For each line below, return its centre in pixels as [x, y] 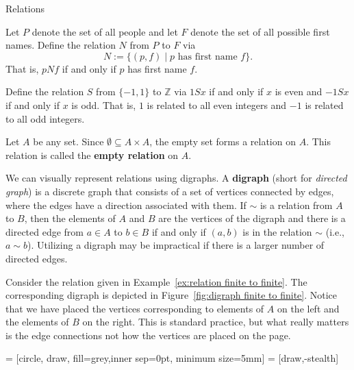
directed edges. [37, 258]
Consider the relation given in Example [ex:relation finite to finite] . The [156, 281]
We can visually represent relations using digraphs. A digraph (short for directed [176, 178]
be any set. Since [68, 141]
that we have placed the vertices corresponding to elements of [135, 308]
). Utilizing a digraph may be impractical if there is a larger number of [176, 245]
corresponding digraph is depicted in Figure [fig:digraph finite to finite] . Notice [172, 295]
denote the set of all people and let [105, 31]
